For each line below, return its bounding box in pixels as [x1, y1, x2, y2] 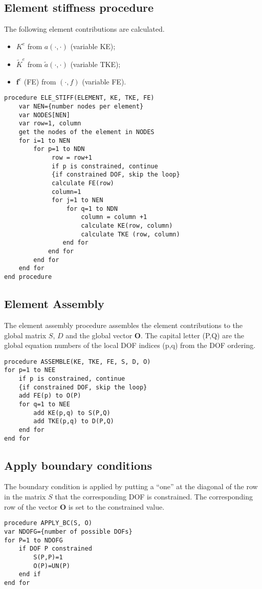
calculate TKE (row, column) [81, 230, 180, 238]
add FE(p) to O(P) [18, 392, 81, 400]
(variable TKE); [70, 59, 121, 70]
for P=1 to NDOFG [4, 536, 63, 544]
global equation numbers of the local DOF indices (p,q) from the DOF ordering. [4, 340, 256, 351]
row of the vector [4, 501, 58, 512]
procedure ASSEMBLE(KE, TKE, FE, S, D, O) [4, 358, 151, 365]
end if [18, 571, 41, 578]
